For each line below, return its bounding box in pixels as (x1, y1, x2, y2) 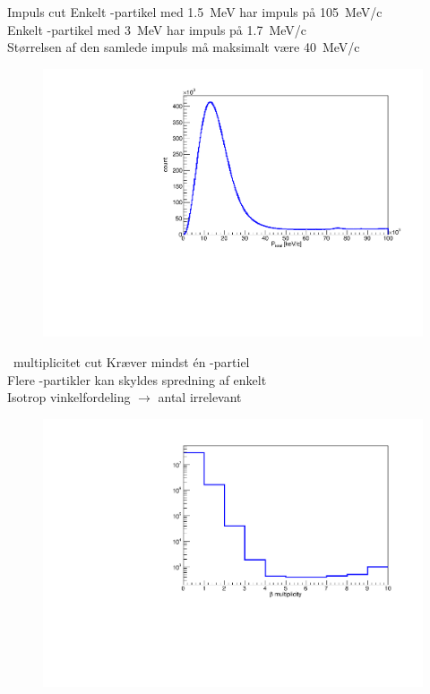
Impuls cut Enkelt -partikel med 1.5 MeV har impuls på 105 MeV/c (7, 3, 383, 21)
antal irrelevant (158, 388, 242, 407)
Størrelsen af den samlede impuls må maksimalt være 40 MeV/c (7, 38, 360, 56)
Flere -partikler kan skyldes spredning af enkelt (7, 370, 267, 389)
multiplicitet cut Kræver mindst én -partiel (13, 353, 250, 372)
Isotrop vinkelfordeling (7, 388, 131, 407)
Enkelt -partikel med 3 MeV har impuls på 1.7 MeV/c (7, 20, 307, 39)
